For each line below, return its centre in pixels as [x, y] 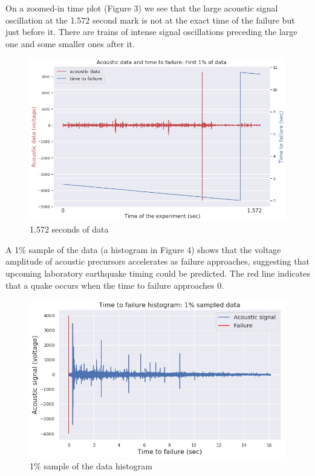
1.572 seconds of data [69, 229]
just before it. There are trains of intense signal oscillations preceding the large [151, 32]
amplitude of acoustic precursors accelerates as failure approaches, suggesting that [157, 261]
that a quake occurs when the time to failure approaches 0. [115, 285]
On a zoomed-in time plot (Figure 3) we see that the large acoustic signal [142, 8]
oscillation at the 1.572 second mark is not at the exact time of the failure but [150, 20]
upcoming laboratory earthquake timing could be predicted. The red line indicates [158, 273]
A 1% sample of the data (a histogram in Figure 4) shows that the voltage [143, 249]
